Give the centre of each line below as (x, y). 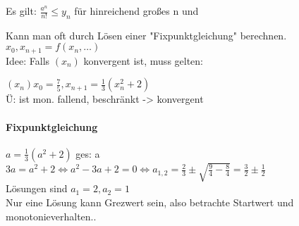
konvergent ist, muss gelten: (144, 60)
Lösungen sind (37, 188)
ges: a (88, 153)
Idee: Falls (28, 60)
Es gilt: (21, 11)
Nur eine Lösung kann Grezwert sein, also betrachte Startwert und (150, 202)
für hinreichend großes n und (136, 11)
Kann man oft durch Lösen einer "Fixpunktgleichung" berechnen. (146, 35)
